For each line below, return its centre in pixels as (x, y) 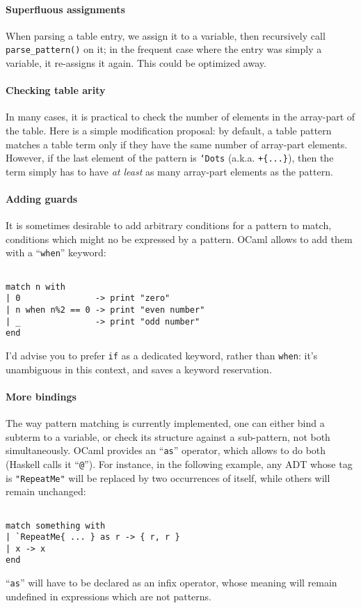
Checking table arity (56, 90)
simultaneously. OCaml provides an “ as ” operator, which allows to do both (166, 450)
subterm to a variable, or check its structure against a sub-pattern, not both (168, 436)
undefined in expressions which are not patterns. (109, 596)
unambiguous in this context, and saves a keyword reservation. (139, 369)
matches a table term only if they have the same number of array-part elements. (177, 144)
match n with (35, 287)
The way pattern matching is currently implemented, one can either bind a (165, 423)
